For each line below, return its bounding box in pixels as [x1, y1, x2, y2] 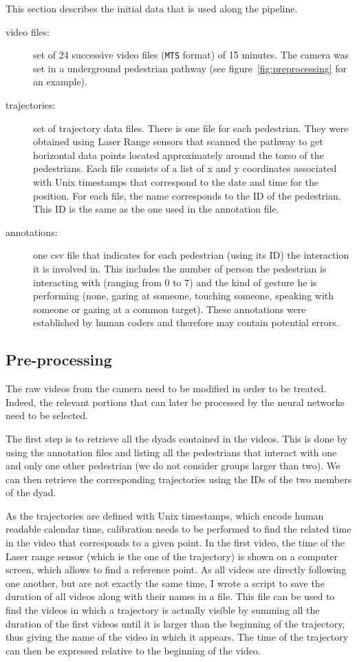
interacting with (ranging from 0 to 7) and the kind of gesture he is [33, 275, 317, 289]
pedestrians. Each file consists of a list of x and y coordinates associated [33, 161, 337, 175]
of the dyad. [6, 485, 56, 500]
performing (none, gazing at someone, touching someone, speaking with [33, 288, 334, 303]
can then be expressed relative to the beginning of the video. [6, 643, 261, 657]
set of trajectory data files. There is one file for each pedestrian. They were [33, 120, 349, 135]
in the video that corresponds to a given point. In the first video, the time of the [6, 535, 345, 550]
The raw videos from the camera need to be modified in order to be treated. [6, 381, 327, 396]
